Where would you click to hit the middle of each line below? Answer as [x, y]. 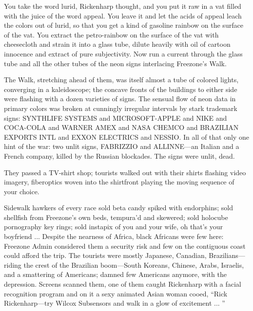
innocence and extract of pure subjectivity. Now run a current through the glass [123, 53]
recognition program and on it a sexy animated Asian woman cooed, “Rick [116, 293]
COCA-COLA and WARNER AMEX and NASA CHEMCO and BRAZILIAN [121, 127]
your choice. [22, 191]
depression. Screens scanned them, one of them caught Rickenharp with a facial [123, 284]
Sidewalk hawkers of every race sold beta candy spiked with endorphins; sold [118, 208]
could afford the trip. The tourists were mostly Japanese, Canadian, [105, 255]
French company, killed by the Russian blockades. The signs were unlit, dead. [119, 155]
